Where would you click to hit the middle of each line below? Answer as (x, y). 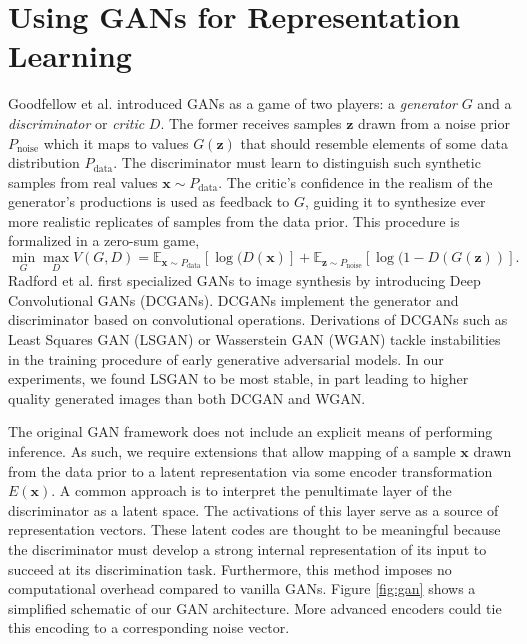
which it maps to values (116, 142)
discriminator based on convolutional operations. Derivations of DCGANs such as (258, 319)
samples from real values (83, 181)
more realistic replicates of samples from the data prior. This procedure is (234, 220)
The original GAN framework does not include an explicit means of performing (250, 431)
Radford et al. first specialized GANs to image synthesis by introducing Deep (244, 280)
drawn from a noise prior (434, 122)
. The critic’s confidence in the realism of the (355, 181)
